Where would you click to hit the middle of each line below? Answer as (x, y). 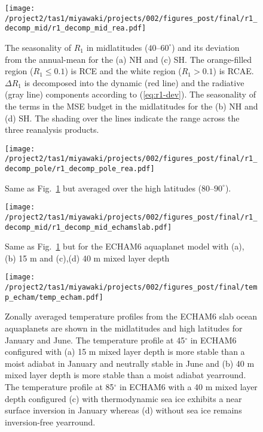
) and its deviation (206, 47)
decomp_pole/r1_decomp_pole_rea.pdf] (80, 169)
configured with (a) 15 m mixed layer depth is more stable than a (125, 352)
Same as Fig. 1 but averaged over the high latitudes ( (103, 188)
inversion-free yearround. (50, 422)
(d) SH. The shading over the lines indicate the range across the (122, 118)
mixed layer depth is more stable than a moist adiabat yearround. (126, 375)
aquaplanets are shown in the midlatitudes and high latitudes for (124, 328)
